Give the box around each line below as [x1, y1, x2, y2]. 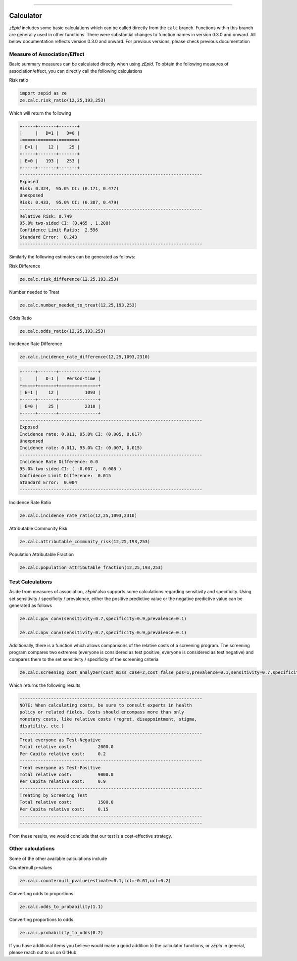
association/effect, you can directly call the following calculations [9, 68, 143, 74]
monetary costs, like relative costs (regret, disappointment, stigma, [19, 716, 198, 722]
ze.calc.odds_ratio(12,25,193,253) [19, 328, 106, 334]
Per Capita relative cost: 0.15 [19, 806, 109, 812]
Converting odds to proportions [9, 891, 74, 897]
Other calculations [9, 845, 55, 852]
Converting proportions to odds [9, 916, 74, 923]
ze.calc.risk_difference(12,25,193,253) [19, 276, 119, 282]
